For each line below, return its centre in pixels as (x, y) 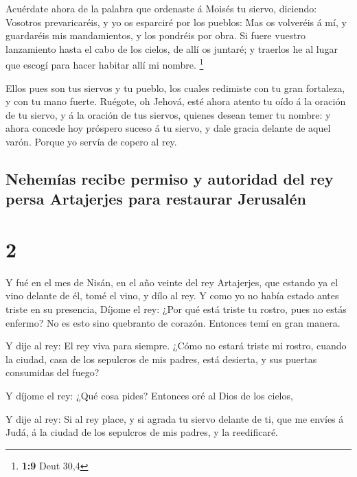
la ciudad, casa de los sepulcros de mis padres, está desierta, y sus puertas (161, 359)
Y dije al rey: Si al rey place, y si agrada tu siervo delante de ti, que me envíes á (175, 418)
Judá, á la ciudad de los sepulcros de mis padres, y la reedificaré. (142, 432)
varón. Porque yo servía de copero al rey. (91, 141)
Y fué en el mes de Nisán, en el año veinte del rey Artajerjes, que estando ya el (172, 282)
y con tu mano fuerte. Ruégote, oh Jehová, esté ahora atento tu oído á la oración (176, 101)
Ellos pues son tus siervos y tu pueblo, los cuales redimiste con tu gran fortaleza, (175, 88)
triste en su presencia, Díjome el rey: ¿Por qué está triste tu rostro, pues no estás (176, 309)
